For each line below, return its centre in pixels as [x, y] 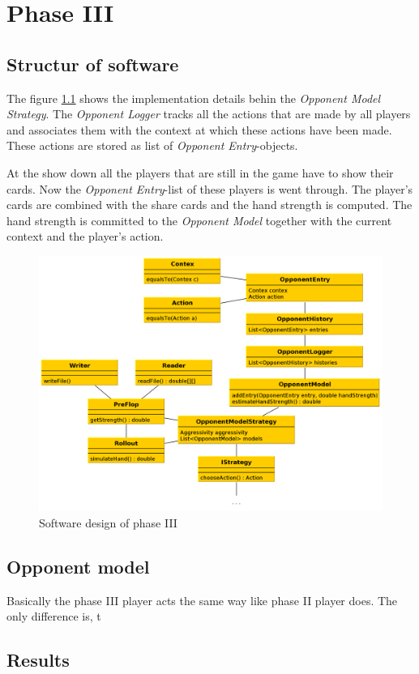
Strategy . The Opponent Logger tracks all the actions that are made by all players [209, 114]
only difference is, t [54, 616]
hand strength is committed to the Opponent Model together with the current [199, 220]
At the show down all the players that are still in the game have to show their [200, 172]
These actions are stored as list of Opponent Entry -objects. [152, 145]
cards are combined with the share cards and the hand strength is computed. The [209, 205]
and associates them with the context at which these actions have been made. [199, 129]
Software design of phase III [108, 523]
